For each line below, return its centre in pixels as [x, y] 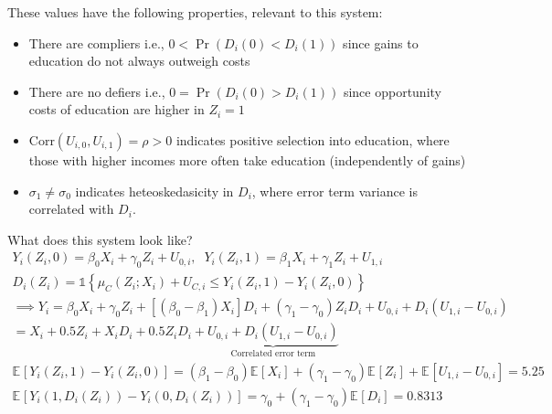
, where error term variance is [334, 191]
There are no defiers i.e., [97, 91]
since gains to [381, 42]
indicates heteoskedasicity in [154, 191]
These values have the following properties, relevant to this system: [195, 12]
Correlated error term [273, 354]
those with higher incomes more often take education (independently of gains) [247, 159]
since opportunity [392, 91]
